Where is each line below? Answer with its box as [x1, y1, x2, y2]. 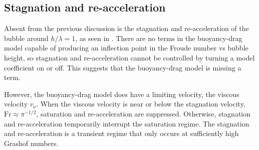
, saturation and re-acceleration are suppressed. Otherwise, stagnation [36, 108, 251, 118]
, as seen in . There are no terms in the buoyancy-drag [75, 32, 242, 43]
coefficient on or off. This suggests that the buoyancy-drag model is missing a [4, 62, 241, 72]
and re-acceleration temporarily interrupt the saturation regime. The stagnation [4, 118, 249, 128]
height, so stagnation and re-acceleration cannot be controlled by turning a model [4, 52, 255, 62]
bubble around [4, 32, 49, 43]
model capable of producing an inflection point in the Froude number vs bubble [4, 42, 248, 53]
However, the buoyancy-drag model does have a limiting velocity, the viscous [4, 88, 239, 99]
